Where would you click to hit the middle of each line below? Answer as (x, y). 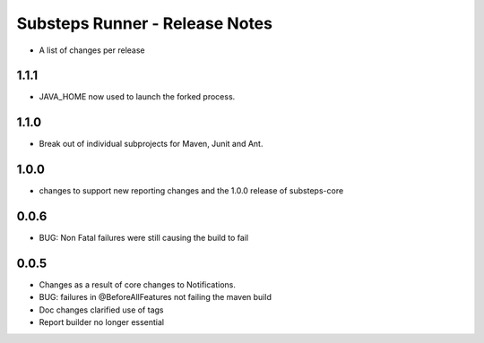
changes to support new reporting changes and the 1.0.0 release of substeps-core (191, 191)
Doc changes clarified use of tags (101, 310)
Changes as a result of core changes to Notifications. (138, 285)
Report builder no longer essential (102, 322)
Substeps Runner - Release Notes (145, 23)
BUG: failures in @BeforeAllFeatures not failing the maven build (156, 297)
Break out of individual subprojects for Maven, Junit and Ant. (151, 144)
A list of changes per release (92, 50)
